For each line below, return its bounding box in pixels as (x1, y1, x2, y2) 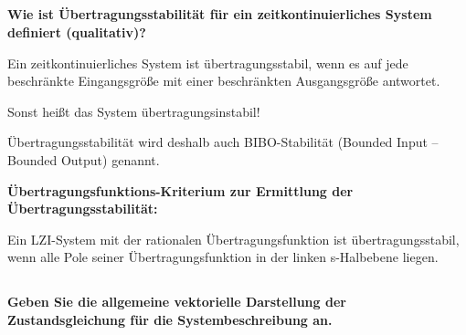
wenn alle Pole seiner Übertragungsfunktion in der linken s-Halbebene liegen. (7, 247, 439, 267)
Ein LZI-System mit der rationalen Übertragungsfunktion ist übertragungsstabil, (7, 229, 460, 248)
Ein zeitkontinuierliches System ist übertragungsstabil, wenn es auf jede (7, 53, 408, 72)
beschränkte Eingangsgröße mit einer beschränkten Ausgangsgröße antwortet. (7, 71, 440, 90)
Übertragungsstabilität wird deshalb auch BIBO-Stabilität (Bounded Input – (7, 132, 439, 152)
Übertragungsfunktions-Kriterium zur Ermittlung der (7, 181, 354, 200)
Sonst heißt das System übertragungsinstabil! (7, 101, 260, 120)
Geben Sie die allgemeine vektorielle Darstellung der (7, 292, 346, 311)
